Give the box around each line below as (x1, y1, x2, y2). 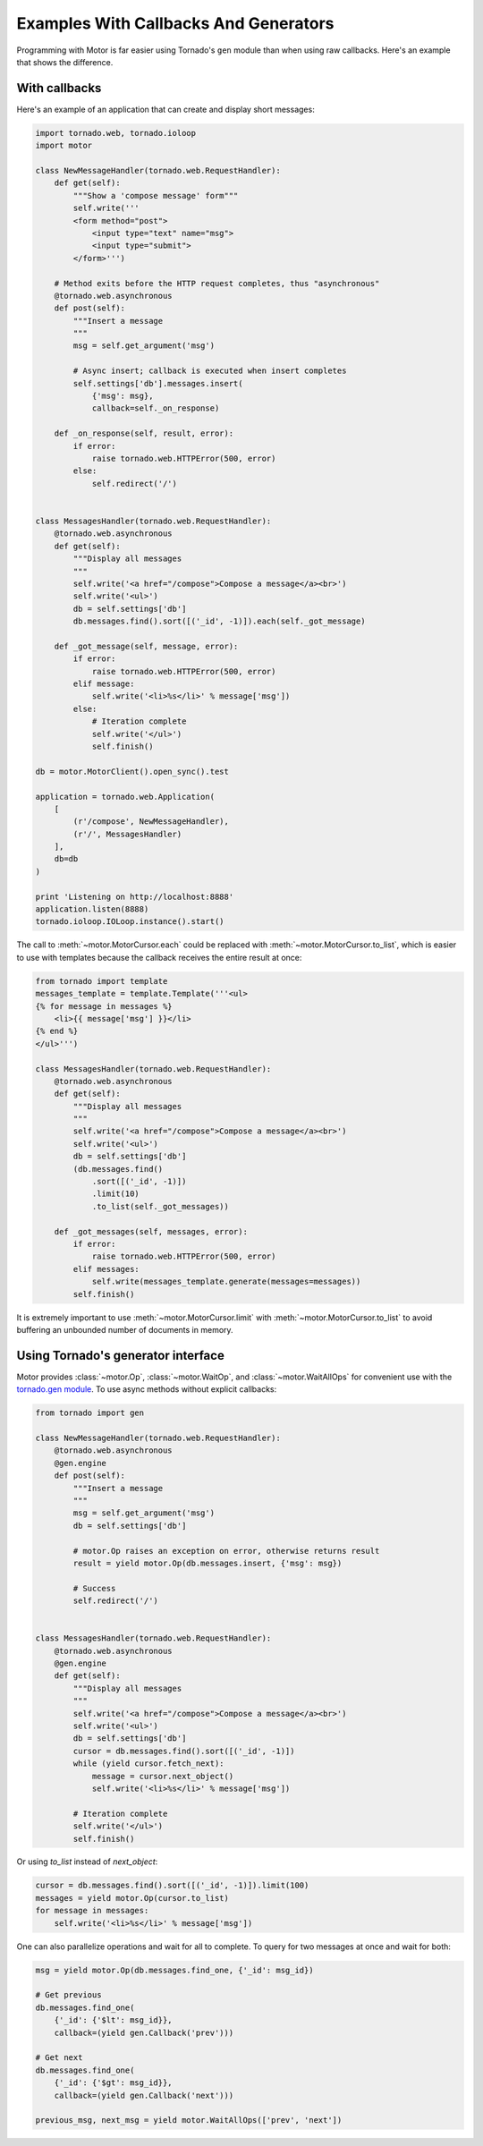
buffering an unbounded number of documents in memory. (16, 1324, 233, 1335)
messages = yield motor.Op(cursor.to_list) (35, 1893, 230, 1903)
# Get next (35, 2053, 83, 2063)
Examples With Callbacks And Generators (16, 13, 335, 33)
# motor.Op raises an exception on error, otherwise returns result (72, 1546, 380, 1556)
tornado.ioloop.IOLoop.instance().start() (35, 917, 225, 927)
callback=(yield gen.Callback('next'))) (54, 2090, 234, 2100)
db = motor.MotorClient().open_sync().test (35, 766, 230, 776)
